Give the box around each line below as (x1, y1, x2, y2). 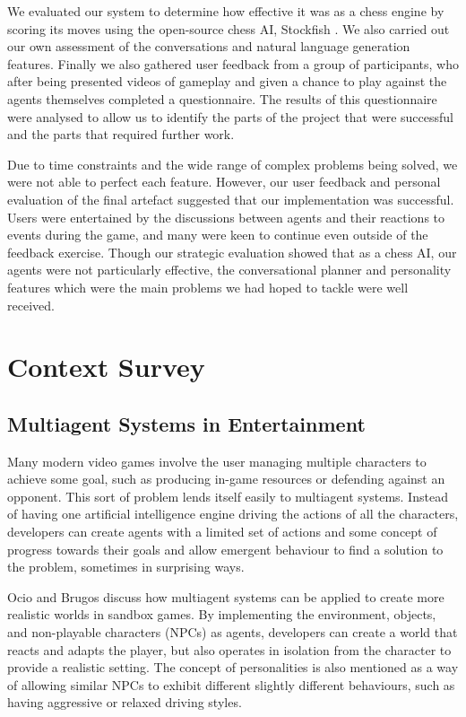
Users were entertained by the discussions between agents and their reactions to (7, 207, 445, 226)
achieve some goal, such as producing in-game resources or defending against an (7, 469, 445, 488)
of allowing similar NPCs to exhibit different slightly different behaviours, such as (7, 675, 455, 694)
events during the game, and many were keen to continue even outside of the (7, 225, 428, 244)
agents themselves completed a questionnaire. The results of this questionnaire (7, 89, 437, 108)
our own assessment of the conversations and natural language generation (7, 37, 410, 56)
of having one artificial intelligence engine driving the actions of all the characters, (7, 504, 459, 523)
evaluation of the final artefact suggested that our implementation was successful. (7, 189, 454, 208)
